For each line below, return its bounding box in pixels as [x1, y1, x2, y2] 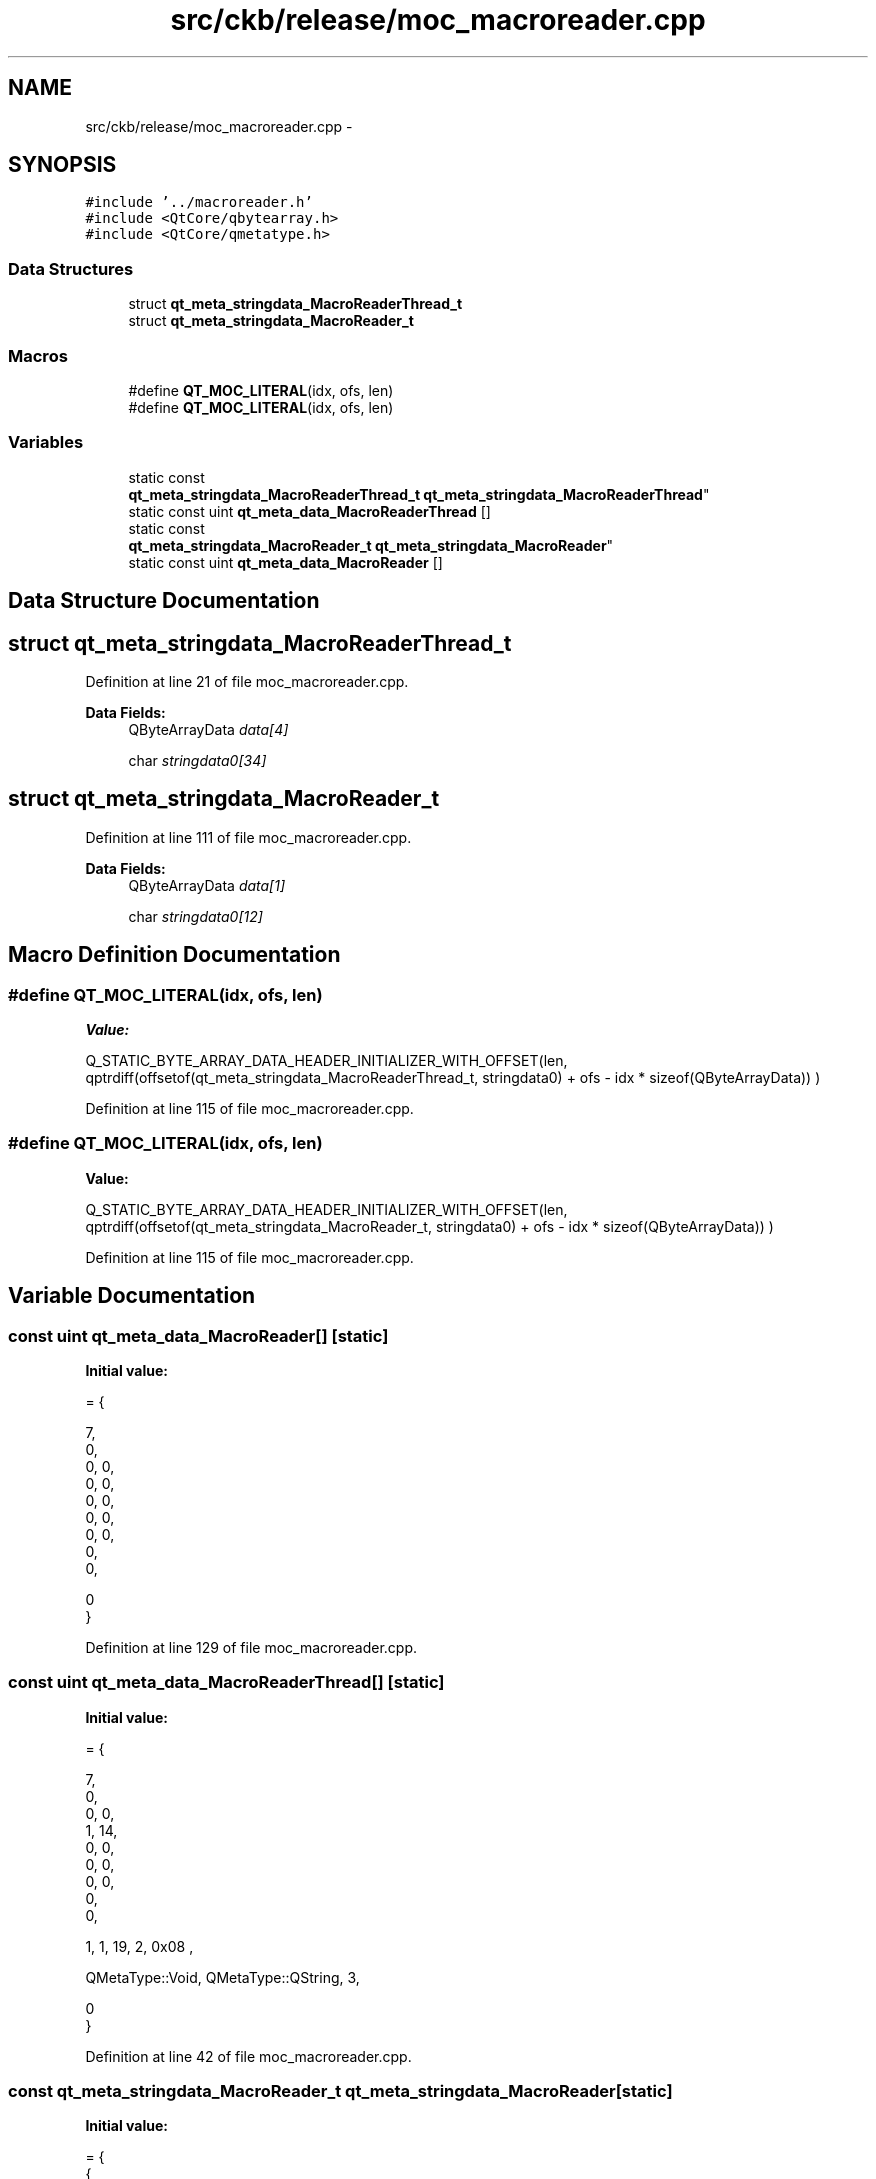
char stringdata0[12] [128, 907, 263, 925]
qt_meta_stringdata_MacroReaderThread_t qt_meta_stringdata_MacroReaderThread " [128, 485, 710, 503]
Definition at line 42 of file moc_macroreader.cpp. [85, 2047, 412, 2065]
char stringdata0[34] [128, 751, 267, 769]
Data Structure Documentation [8, 588, 320, 614]
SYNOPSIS [8, 152, 117, 178]
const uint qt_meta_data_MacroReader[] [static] [8, 1325, 389, 1346]
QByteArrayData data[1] [128, 876, 286, 894]
